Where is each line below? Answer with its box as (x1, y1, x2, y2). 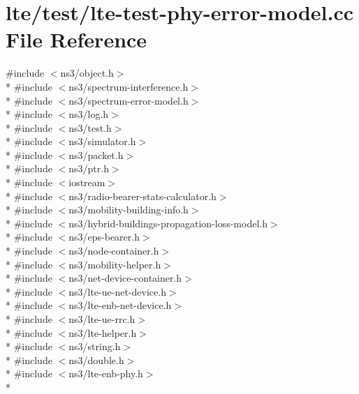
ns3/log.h (68, 107, 109, 121)
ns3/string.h (68, 339, 121, 354)
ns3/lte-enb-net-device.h (68, 298, 172, 312)
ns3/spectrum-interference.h (68, 79, 189, 93)
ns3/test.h (68, 120, 112, 135)
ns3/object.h (60, 66, 114, 80)
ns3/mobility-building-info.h (68, 202, 189, 217)
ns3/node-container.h (68, 243, 159, 258)
